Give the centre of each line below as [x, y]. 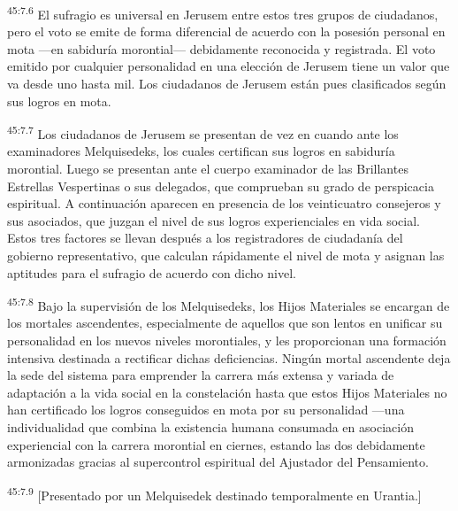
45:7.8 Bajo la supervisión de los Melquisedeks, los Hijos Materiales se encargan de [229, 304]
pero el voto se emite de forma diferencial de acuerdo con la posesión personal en [226, 31]
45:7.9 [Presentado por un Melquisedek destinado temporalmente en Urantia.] [214, 493]
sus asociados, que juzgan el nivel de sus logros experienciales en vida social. [214, 220]
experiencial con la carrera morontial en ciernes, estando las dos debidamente [216, 444]
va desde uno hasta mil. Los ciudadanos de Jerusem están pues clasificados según [227, 84]
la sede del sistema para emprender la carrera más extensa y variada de [201, 375]
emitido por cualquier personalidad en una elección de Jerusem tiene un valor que [229, 66]
